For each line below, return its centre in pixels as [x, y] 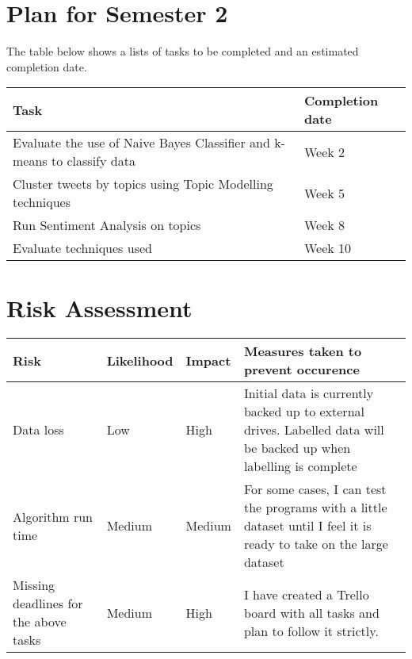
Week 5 [324, 193]
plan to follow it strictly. [311, 630]
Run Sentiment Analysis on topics [107, 225]
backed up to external [304, 412]
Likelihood [140, 360]
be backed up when [297, 448]
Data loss [38, 430]
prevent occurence [301, 370]
